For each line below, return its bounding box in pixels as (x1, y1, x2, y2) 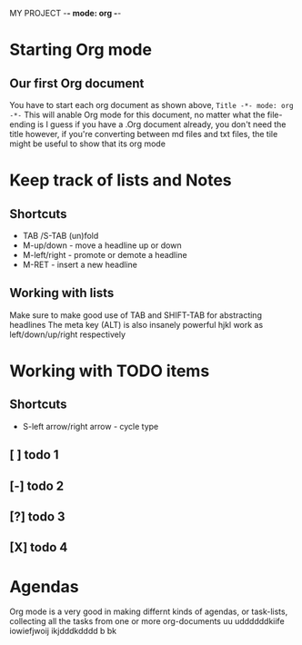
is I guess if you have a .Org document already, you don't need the (37, 119, 287, 130)
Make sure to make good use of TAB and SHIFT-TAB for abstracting (9, 309, 262, 321)
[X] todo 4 (9, 540, 68, 555)
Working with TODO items (9, 361, 210, 381)
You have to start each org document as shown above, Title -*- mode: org (9, 100, 294, 110)
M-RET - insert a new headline (22, 259, 138, 270)
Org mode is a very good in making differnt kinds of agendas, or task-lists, (9, 606, 288, 617)
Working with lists (9, 285, 115, 301)
